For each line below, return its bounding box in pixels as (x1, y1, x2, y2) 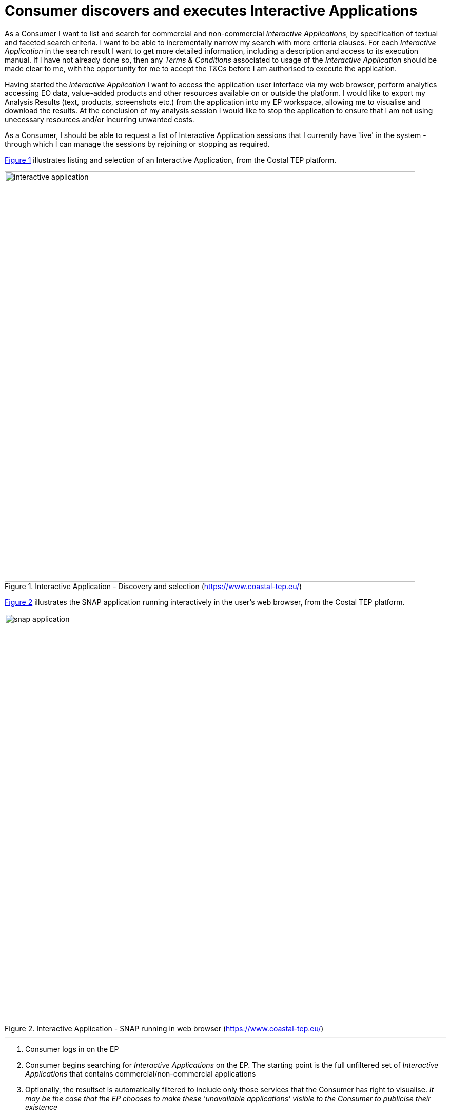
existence (25, 1102, 58, 1111)
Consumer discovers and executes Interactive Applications (5, 2, 418, 19)
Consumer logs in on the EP (25, 1044, 119, 1053)
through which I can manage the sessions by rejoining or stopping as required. (5, 139, 270, 148)
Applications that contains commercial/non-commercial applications (25, 1069, 256, 1078)
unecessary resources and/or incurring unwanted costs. (5, 114, 194, 124)
